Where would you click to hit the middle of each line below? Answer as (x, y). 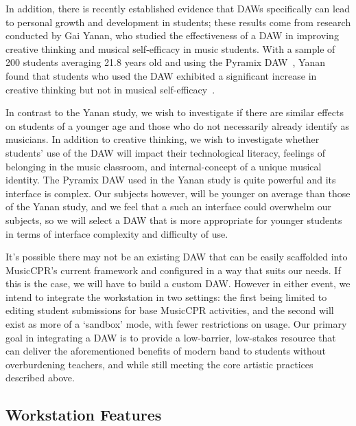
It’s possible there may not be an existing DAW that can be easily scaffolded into (177, 257)
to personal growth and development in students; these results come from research (178, 22)
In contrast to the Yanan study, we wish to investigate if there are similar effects (175, 112)
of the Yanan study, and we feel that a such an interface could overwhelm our (169, 206)
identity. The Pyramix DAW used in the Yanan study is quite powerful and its (171, 180)
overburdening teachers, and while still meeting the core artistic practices (159, 364)
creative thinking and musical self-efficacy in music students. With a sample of (170, 48)
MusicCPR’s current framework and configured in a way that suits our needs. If (173, 270)
